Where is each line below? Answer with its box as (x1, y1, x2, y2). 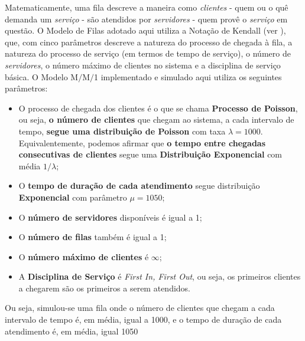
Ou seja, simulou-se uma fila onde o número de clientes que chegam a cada (5, 301, 275, 314)
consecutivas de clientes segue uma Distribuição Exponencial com (18, 148, 283, 160)
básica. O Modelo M (5, 70, 79, 83)
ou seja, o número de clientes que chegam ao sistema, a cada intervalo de (18, 113, 294, 126)
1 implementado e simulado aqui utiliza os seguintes (93, 70, 282, 83)
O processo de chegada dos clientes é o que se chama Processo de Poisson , (18, 101, 298, 114)
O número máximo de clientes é (18, 250, 149, 263)
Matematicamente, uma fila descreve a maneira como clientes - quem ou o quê (5, 1, 288, 13)
